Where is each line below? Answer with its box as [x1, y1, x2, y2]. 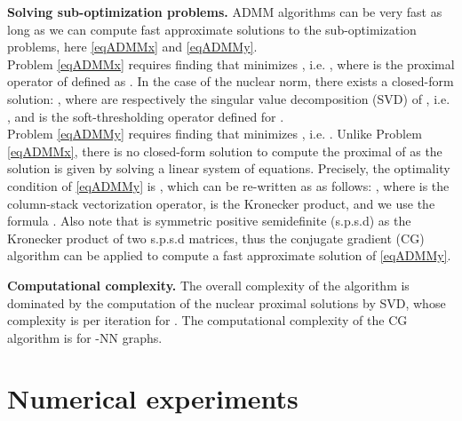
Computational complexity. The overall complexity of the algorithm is [7, 275, 410, 294]
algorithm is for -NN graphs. [7, 328, 163, 346]
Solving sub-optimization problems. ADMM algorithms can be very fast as [7, 3, 442, 20]
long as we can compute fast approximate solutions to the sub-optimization [7, 20, 417, 38]
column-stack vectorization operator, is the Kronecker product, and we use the [7, 194, 435, 212]
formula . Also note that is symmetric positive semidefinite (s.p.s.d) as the [7, 211, 411, 230]
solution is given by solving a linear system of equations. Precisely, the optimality [7, 159, 450, 178]
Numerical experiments [7, 380, 299, 417]
